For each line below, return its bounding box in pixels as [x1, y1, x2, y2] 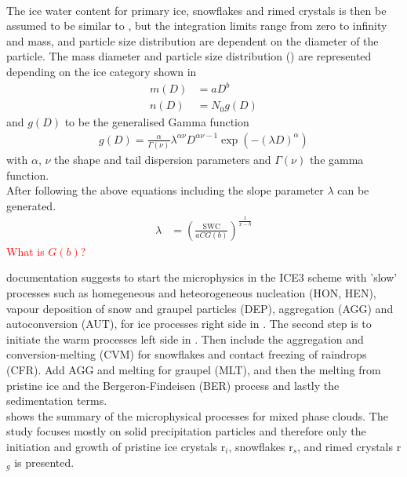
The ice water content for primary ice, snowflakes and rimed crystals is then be [6, 2, 387, 18]
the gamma [309, 151, 364, 168]
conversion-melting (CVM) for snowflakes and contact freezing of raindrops [6, 346, 367, 362]
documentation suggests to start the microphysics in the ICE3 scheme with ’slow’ [6, 269, 398, 286]
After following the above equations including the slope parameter [6, 182, 324, 198]
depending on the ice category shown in [6, 63, 197, 79]
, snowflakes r [228, 438, 293, 454]
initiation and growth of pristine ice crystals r [6, 438, 226, 454]
